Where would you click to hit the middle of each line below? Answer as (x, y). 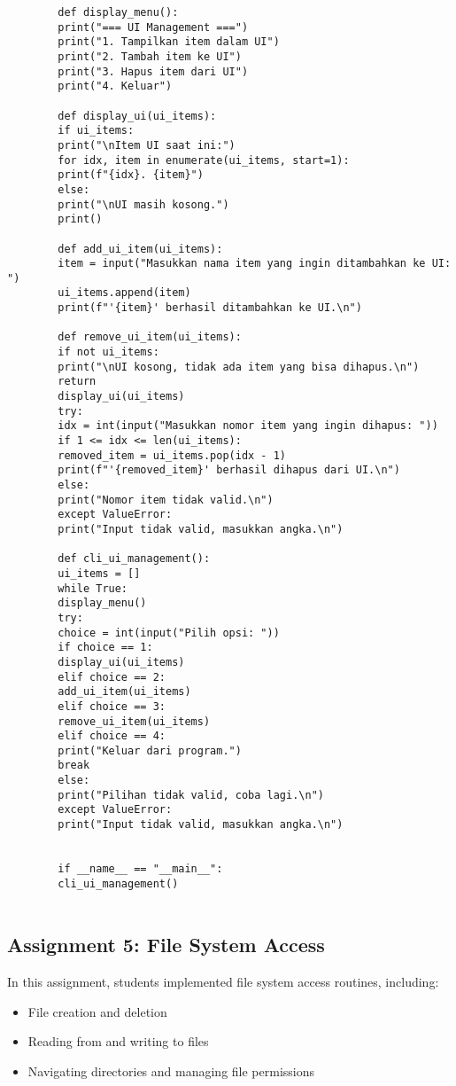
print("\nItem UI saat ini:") (147, 145)
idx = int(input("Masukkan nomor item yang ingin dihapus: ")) (248, 426)
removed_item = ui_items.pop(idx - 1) (172, 455)
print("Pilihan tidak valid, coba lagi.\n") (191, 795)
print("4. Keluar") (115, 86)
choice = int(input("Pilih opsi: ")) (169, 633)
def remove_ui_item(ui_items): (150, 337)
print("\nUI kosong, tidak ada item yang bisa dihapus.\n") (239, 367)
